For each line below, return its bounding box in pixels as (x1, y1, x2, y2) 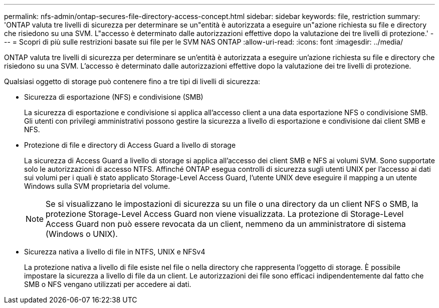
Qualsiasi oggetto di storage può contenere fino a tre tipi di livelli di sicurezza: (4, 77, 261, 86)
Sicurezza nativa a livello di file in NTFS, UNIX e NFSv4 (24, 247, 205, 256)
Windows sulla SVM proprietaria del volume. (24, 182, 170, 190)
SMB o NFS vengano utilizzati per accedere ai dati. (24, 280, 191, 288)
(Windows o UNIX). (46, 229, 118, 239)
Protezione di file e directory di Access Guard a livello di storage (24, 141, 236, 149)
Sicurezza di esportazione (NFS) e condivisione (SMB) (24, 93, 203, 101)
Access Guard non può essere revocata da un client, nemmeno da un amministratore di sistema (46, 219, 406, 229)
